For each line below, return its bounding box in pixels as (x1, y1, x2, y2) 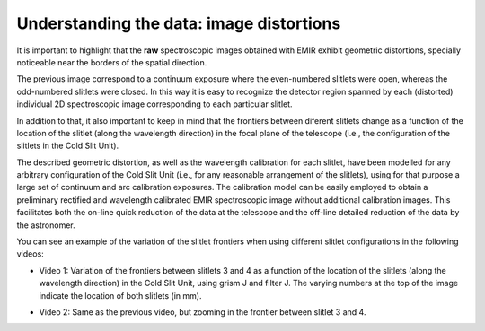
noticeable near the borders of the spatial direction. (16, 57, 207, 67)
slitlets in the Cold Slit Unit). (16, 140, 119, 152)
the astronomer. (16, 220, 75, 231)
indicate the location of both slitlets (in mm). (39, 290, 202, 301)
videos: (16, 248, 44, 259)
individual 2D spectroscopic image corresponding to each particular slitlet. (16, 99, 293, 109)
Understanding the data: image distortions (16, 13, 341, 33)
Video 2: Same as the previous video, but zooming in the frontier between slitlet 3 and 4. (39, 306, 366, 318)
